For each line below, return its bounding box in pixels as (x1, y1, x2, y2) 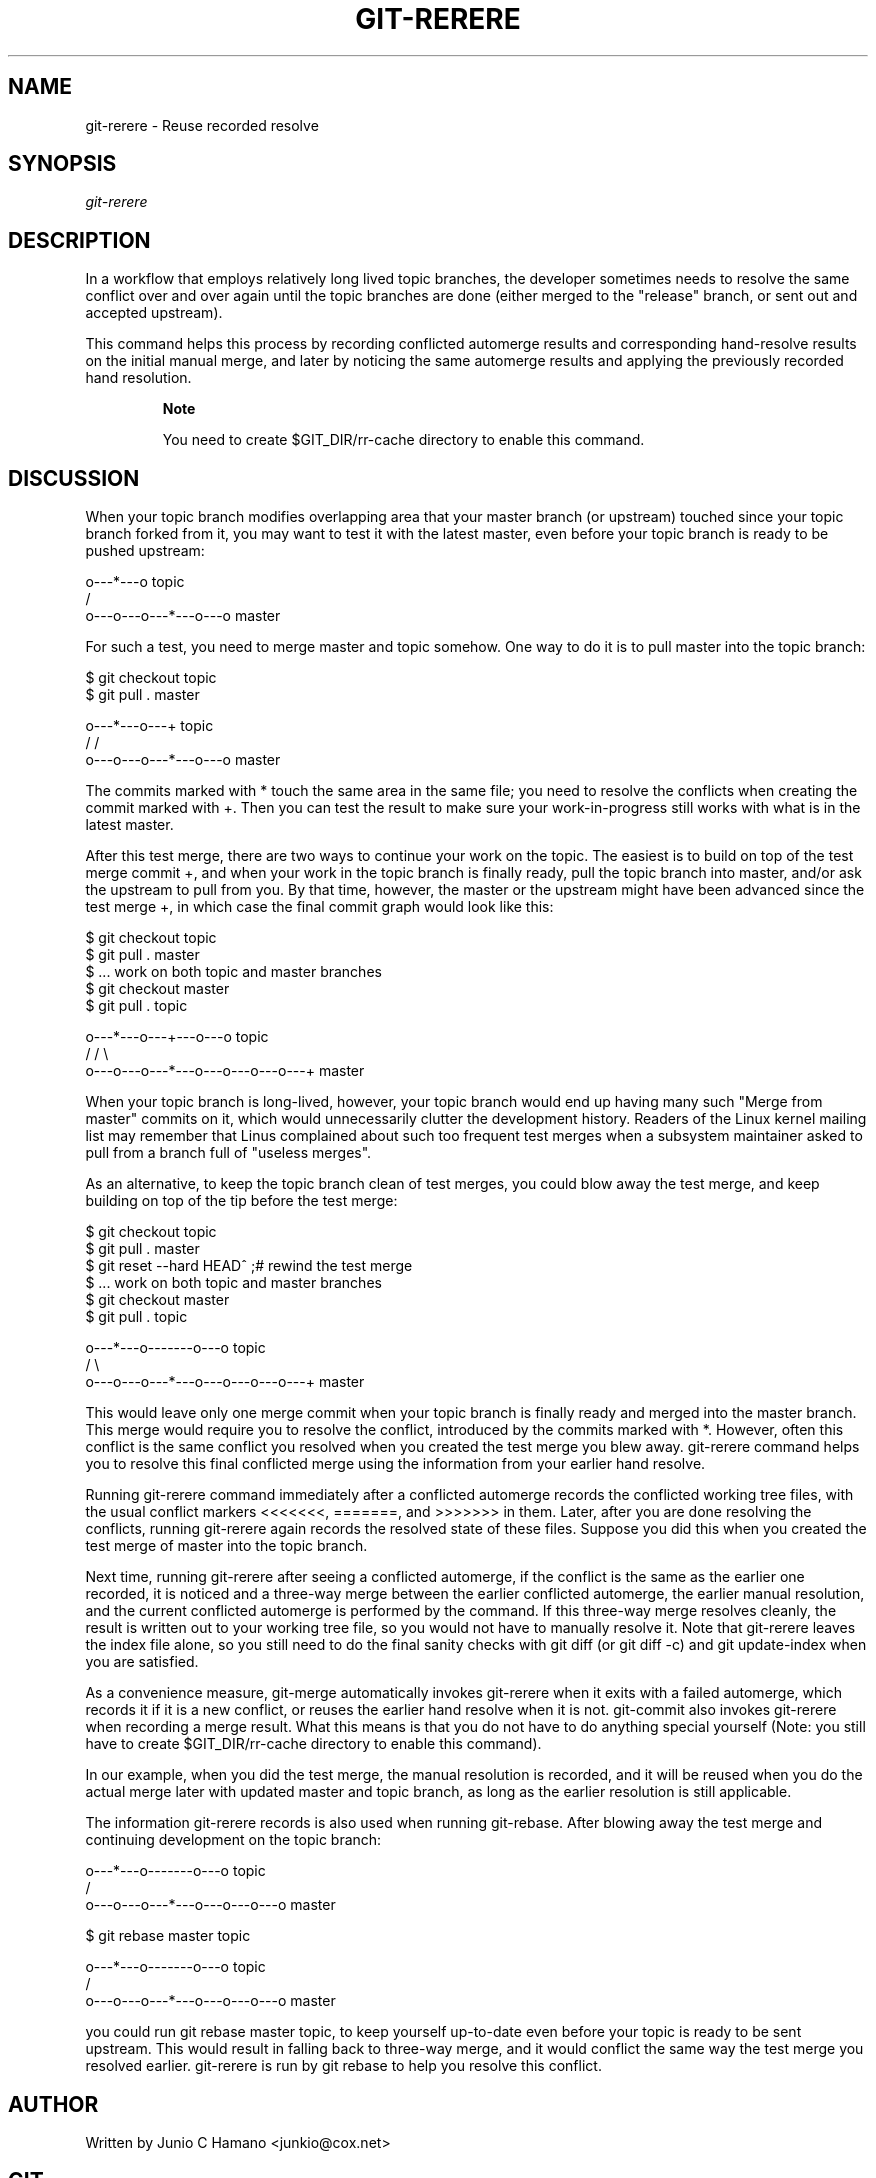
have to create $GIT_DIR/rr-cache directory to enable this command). (85, 1735, 542, 1753)
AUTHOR (8, 2091, 99, 2117)
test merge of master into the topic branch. (85, 1537, 368, 1555)
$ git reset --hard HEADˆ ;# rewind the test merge (85, 1257, 413, 1275)
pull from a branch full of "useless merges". (85, 1144, 372, 1162)
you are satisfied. (85, 1653, 199, 1671)
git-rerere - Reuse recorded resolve (85, 116, 319, 134)
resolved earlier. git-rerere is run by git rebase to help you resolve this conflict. (85, 2057, 602, 2075)
